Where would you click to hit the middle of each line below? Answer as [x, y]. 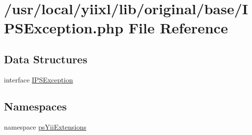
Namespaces [35, 106]
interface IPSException [39, 79]
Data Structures [46, 59]
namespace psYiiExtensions [45, 126]
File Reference [178, 28]
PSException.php [64, 28]
